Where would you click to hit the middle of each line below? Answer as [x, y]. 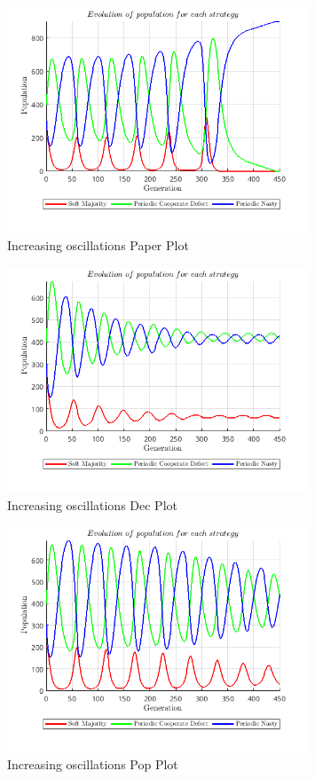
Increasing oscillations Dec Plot [92, 504]
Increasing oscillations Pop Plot [93, 764]
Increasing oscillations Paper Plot [98, 244]
